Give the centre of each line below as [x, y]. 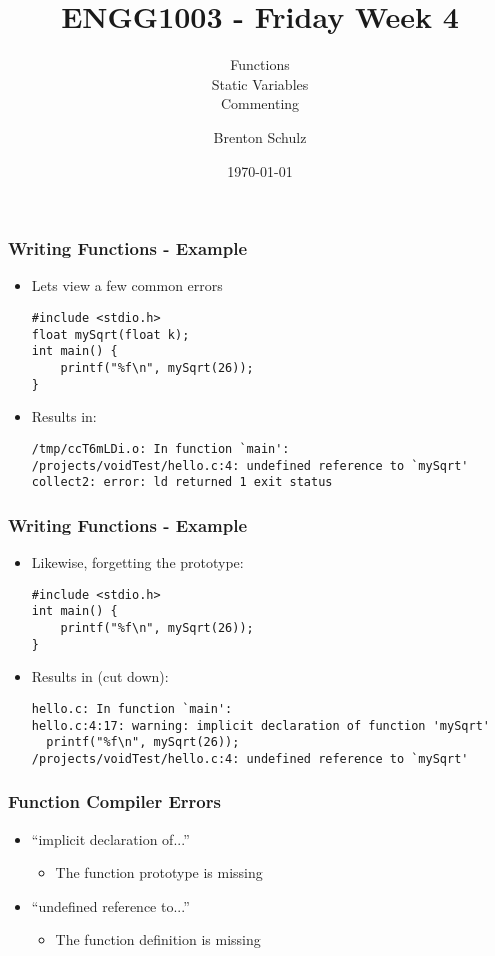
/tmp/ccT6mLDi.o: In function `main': [160, 448]
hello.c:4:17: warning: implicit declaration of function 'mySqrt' [260, 725]
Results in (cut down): [100, 676]
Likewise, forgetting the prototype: [137, 562]
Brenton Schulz [260, 136]
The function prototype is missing [159, 872]
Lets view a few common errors [127, 285]
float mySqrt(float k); [110, 334]
